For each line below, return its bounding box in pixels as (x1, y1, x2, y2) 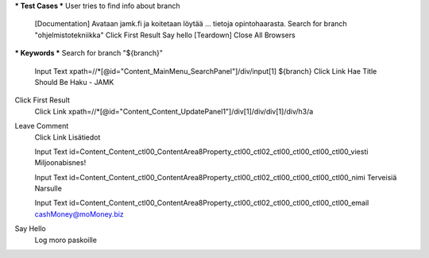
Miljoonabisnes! (34, 158, 87, 168)
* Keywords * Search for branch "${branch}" (14, 48, 163, 58)
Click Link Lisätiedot (34, 132, 101, 142)
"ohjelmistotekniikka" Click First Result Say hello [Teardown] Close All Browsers (34, 30, 296, 40)
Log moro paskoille (34, 235, 97, 245)
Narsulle (34, 183, 63, 194)
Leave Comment (14, 121, 69, 131)
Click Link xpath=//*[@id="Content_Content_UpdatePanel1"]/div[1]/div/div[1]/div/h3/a (34, 106, 314, 116)
